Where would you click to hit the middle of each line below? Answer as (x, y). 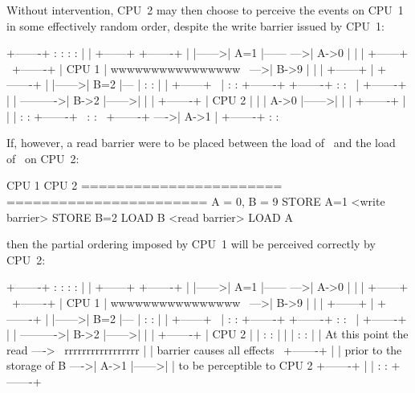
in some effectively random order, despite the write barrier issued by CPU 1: (195, 25)
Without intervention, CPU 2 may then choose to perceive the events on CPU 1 (205, 10)
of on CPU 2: (43, 158)
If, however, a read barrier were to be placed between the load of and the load (201, 143)
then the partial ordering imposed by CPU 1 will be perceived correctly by (191, 244)
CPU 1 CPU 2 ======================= (144, 185)
